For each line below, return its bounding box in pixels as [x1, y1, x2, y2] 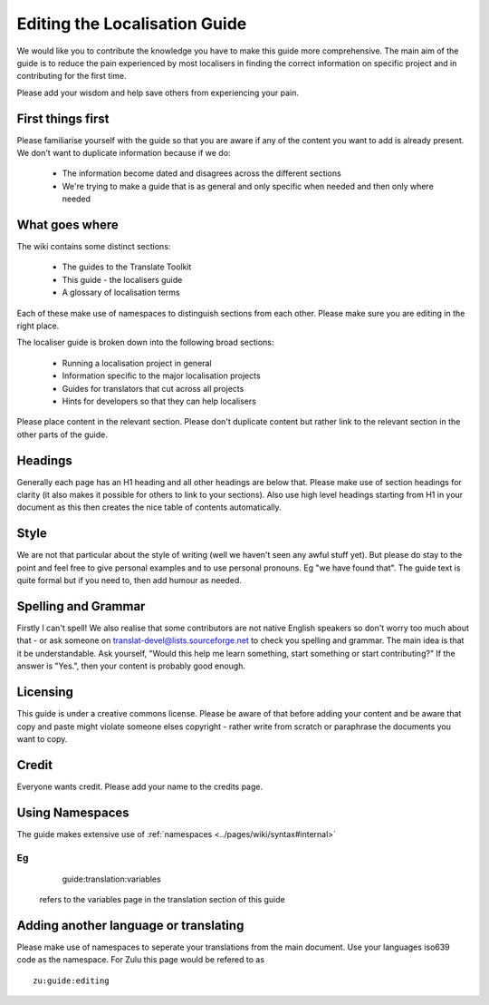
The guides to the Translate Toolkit [62, 261, 192, 272]
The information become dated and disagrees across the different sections [62, 168, 341, 179]
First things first [16, 111, 110, 126]
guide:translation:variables [62, 873, 162, 884]
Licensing [16, 685, 74, 700]
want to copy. [16, 733, 68, 744]
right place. [16, 320, 60, 331]
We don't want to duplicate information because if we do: [16, 148, 231, 159]
